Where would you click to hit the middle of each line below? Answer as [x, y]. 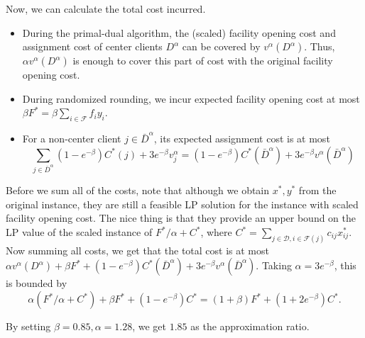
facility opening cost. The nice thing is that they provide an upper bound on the [181, 218]
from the [317, 190]
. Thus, [320, 46]
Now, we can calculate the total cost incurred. [106, 9]
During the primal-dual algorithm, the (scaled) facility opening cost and [179, 32]
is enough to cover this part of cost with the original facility [203, 61]
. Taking [274, 265]
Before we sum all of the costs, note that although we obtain [138, 190]
